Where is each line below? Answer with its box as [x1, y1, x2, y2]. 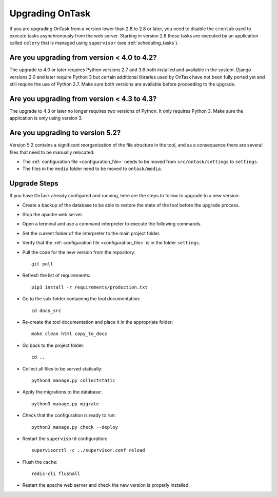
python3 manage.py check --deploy [31, 424, 118, 430]
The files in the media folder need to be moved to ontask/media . [22, 165, 163, 172]
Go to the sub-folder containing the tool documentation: [22, 296, 141, 302]
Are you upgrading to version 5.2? [9, 129, 121, 137]
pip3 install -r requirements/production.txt [31, 284, 148, 290]
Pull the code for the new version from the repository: [22, 249, 136, 255]
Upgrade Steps [9, 179, 58, 188]
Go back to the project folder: [22, 342, 85, 348]
